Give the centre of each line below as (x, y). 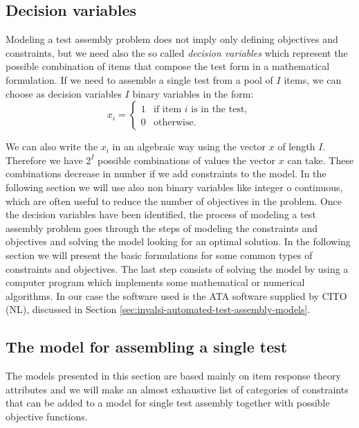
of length (296, 146)
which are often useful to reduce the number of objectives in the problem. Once (174, 200)
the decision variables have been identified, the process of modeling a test (161, 214)
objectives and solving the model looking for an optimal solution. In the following (178, 241)
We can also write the (52, 146)
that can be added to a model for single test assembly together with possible (168, 403)
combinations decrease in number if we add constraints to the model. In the (166, 173)
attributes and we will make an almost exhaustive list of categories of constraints (177, 389)
